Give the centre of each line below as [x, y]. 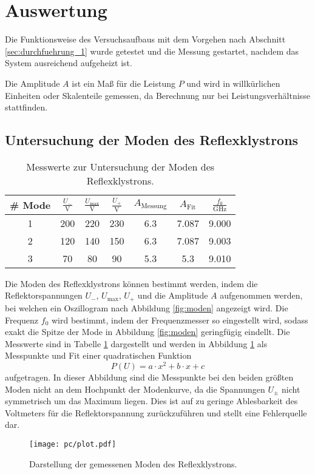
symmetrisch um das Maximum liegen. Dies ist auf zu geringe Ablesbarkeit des [151, 401]
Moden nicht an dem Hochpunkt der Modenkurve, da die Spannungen [135, 389]
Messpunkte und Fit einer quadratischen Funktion [98, 355]
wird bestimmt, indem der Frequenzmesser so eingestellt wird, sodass [180, 320]
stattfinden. [26, 107]
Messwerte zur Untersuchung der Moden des [120, 166]
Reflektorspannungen [44, 295]
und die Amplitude [173, 295]
